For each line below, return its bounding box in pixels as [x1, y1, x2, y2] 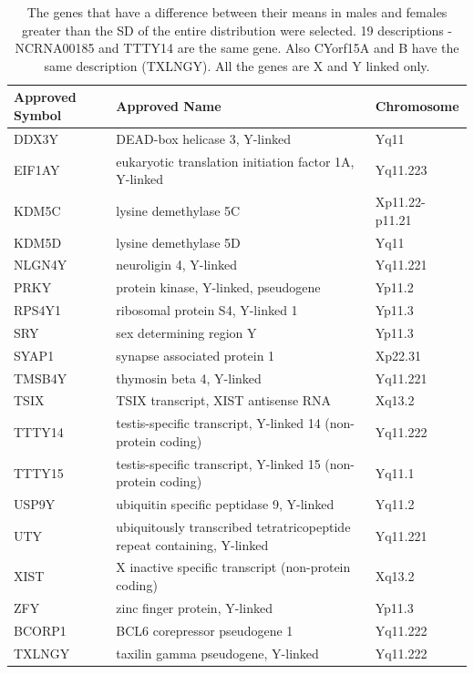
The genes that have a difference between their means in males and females [26, 3, 448, 21]
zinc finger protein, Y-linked [116, 597, 273, 617]
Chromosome [375, 97, 459, 116]
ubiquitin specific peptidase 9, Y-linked [116, 495, 335, 514]
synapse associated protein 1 [116, 345, 275, 364]
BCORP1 [14, 620, 67, 639]
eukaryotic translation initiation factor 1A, [116, 151, 355, 170]
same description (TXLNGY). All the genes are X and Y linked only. [44, 56, 430, 75]
